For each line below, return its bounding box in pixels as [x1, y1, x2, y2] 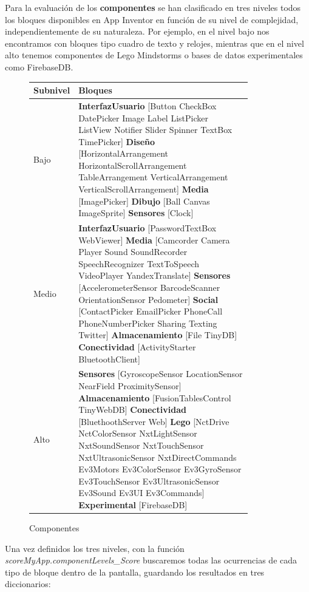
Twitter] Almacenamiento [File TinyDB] [78, 328, 237, 341]
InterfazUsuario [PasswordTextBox [78, 222, 217, 234]
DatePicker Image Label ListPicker [78, 111, 208, 124]
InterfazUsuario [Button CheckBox [78, 99, 217, 112]
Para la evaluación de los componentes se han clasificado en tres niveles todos [5, 1, 301, 13]
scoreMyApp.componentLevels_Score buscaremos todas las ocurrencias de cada [5, 554, 297, 566]
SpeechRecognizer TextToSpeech [78, 257, 200, 270]
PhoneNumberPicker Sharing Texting [78, 316, 217, 329]
